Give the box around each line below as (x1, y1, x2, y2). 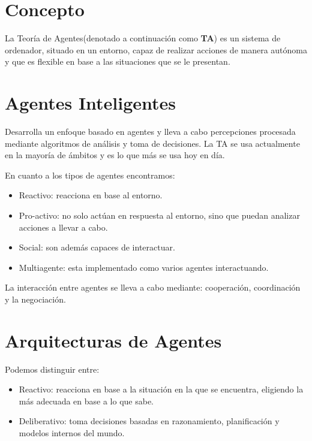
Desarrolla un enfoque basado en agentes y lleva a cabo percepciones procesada (5, 125, 296, 138)
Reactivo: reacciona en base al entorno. (19, 189, 163, 201)
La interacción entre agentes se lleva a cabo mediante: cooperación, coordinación (5, 281, 301, 294)
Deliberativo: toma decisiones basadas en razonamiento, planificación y (19, 415, 280, 427)
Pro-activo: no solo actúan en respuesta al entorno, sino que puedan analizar (19, 209, 300, 221)
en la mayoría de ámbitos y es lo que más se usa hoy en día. (5, 149, 225, 161)
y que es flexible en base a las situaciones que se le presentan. (5, 55, 230, 68)
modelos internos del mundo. (19, 427, 125, 439)
